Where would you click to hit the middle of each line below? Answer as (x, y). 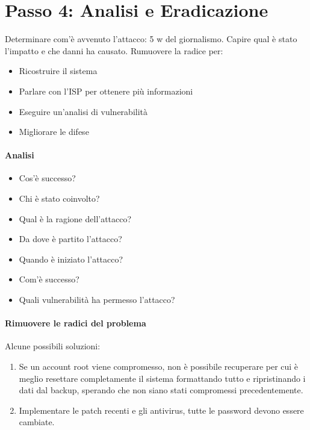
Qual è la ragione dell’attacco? (75, 218)
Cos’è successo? (47, 178)
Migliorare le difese (54, 132)
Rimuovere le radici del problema (76, 323)
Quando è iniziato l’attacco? (71, 259)
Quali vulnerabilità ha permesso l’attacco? (97, 300)
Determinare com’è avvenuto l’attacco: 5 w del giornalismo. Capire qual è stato (151, 39)
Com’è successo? (49, 279)
